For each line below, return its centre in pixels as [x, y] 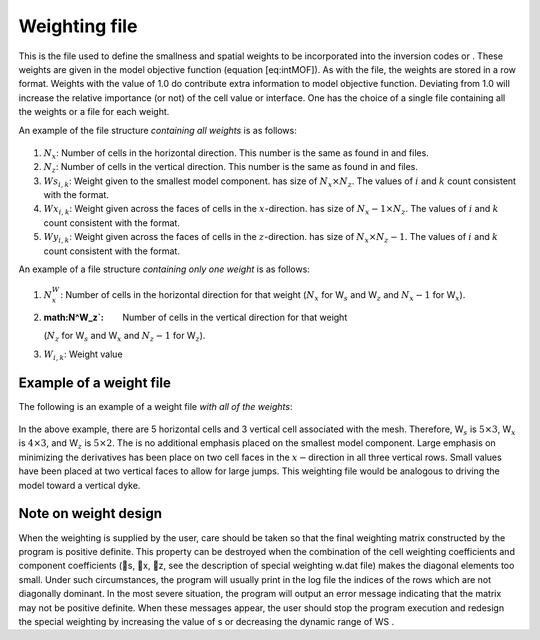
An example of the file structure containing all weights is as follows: [157, 130]
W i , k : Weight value [83, 355]
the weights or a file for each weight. [94, 112]
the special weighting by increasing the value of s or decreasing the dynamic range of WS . [206, 621]
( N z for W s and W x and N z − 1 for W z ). [124, 337]
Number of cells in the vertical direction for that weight [235, 317]
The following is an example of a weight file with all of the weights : [155, 406]
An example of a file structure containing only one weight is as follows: [164, 269]
